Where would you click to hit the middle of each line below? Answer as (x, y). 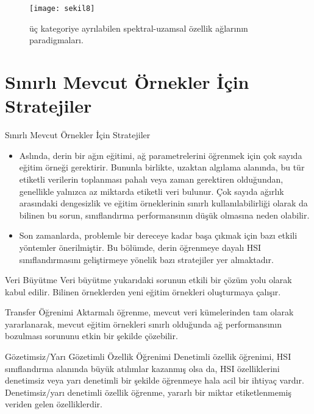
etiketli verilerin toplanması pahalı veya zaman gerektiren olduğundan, (151, 179)
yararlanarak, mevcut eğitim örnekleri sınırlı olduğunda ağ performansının (143, 324)
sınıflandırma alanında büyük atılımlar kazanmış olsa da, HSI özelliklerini (142, 368)
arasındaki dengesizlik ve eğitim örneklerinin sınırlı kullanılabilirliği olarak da (163, 203)
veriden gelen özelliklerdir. (54, 404)
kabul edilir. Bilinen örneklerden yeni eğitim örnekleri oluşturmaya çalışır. (143, 291)
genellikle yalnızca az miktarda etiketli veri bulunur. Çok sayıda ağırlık (152, 191)
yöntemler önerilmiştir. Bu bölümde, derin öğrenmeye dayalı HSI (140, 247)
